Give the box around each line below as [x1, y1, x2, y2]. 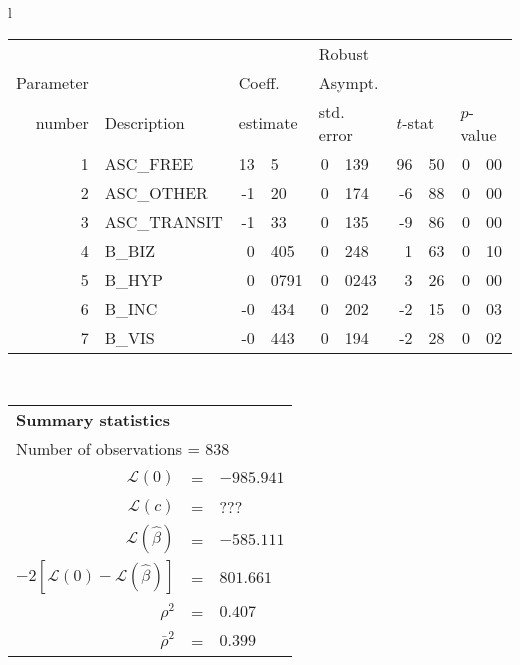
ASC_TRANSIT [104, 209, 223, 233]
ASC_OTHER [104, 180, 208, 204]
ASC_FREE [104, 151, 194, 175]
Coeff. [238, 70, 280, 94]
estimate [238, 111, 298, 135]
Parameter [16, 70, 89, 94]
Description [104, 111, 185, 135]
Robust [318, 41, 369, 65]
